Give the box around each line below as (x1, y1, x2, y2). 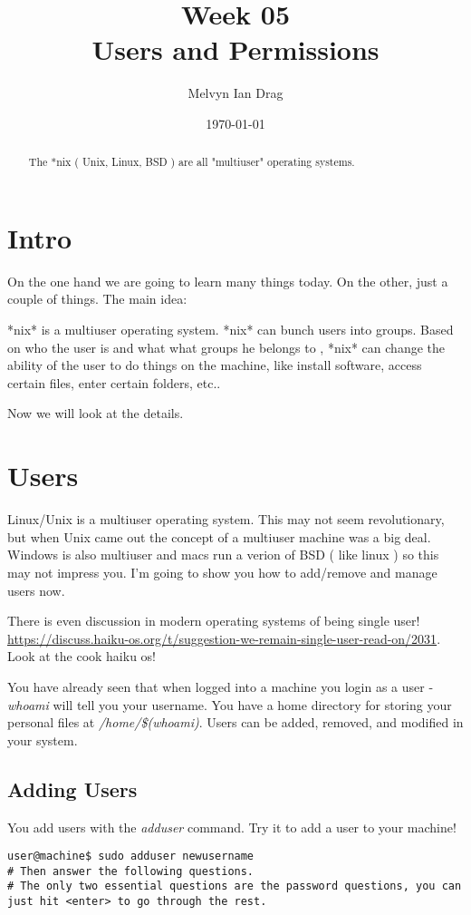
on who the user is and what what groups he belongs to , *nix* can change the (7, 337, 445, 356)
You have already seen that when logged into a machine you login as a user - (7, 677, 434, 696)
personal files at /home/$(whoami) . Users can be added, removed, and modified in (7, 713, 464, 732)
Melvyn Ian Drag (187, 83, 284, 102)
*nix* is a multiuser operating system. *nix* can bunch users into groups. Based (7, 320, 454, 339)
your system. (7, 730, 78, 749)
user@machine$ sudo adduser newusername (7, 850, 255, 863)
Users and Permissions (91, 31, 380, 68)
